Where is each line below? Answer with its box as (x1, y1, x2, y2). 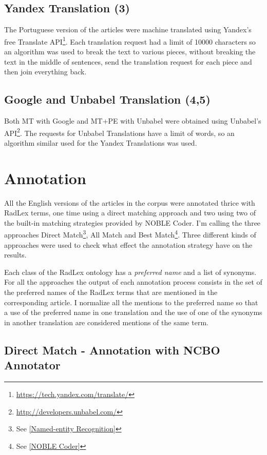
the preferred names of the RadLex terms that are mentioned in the (4, 287, 218, 297)
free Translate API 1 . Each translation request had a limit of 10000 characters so (4, 34, 256, 47)
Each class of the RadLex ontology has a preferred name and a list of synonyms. (4, 266, 257, 277)
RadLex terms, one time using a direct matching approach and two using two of (4, 207, 256, 218)
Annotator (4, 357, 61, 373)
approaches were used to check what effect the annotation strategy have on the (4, 239, 253, 250)
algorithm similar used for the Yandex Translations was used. (4, 137, 197, 148)
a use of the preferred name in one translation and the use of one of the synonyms (4, 307, 262, 318)
